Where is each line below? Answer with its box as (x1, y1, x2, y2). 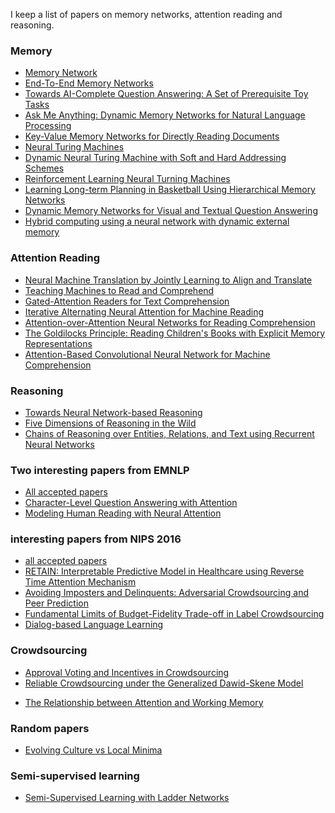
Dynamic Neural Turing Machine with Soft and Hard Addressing (24, 152, 287, 164)
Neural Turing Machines (24, 141, 125, 153)
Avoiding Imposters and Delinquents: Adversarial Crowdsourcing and (24, 587, 310, 599)
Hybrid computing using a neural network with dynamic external (24, 215, 290, 228)
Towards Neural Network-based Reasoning (24, 406, 203, 418)
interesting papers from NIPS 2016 (10, 532, 182, 546)
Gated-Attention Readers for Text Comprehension (24, 295, 230, 307)
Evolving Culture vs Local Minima (24, 744, 163, 756)
